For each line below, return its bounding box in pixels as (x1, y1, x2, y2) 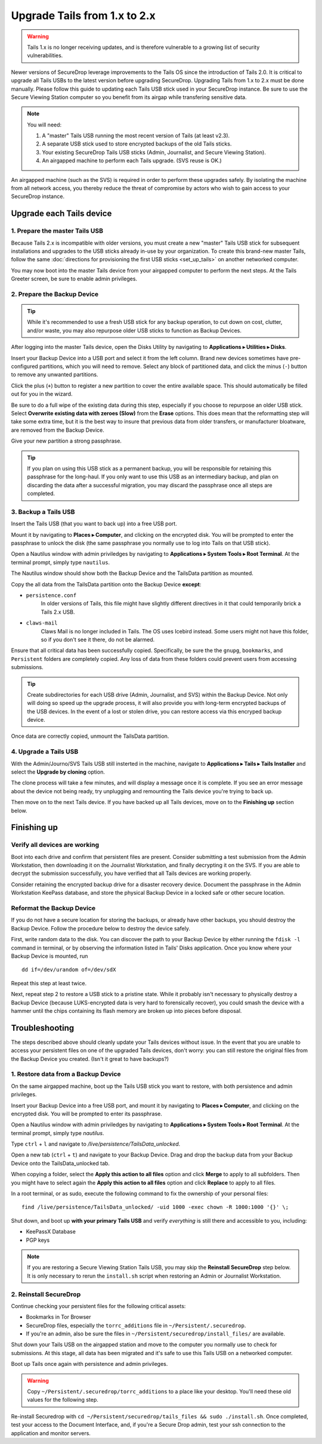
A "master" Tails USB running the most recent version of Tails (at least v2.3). (42, 132, 230, 140)
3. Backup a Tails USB (11, 508, 75, 516)
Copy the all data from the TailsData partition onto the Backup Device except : (11, 580, 202, 588)
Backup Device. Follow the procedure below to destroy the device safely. (11, 924, 191, 932)
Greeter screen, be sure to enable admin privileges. (11, 275, 137, 283)
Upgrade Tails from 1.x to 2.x (11, 9, 156, 22)
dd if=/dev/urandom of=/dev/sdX (21, 966, 116, 973)
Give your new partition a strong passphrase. (11, 437, 122, 444)
